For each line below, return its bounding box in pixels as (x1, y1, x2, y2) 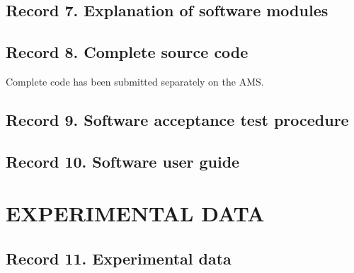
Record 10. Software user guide (6, 150, 240, 172)
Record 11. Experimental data (6, 247, 232, 269)
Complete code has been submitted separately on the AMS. (6, 74, 264, 88)
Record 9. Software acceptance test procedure (6, 108, 349, 130)
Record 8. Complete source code (6, 41, 249, 63)
